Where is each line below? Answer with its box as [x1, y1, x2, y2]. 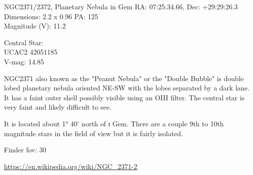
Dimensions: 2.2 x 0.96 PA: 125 [4, 11, 99, 21]
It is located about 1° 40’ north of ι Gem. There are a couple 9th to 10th [4, 118, 224, 128]
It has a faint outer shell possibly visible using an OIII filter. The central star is [4, 92, 245, 102]
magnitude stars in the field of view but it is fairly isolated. [4, 128, 183, 138]
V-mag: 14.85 [4, 56, 44, 66]
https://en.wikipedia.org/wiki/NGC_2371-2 [4, 161, 138, 171]
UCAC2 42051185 [4, 47, 58, 57]
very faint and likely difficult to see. [4, 102, 111, 112]
